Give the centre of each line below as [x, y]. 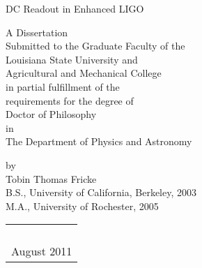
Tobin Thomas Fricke [51, 178]
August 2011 [42, 251]
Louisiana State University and [72, 59]
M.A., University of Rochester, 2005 [82, 206]
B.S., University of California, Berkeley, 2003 [101, 192]
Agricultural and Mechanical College [84, 73]
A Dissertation [37, 32]
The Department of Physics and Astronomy [99, 141]
